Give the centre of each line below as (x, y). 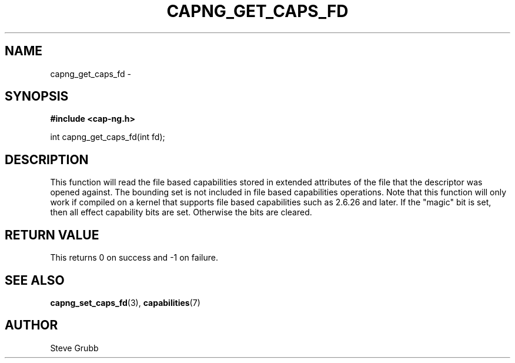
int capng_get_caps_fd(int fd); (108, 137)
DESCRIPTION (47, 159)
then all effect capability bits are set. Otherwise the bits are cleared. (181, 212)
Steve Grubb (74, 348)
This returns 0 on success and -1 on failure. (134, 258)
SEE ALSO (35, 280)
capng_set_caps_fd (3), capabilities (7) (125, 302)
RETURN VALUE (52, 235)
